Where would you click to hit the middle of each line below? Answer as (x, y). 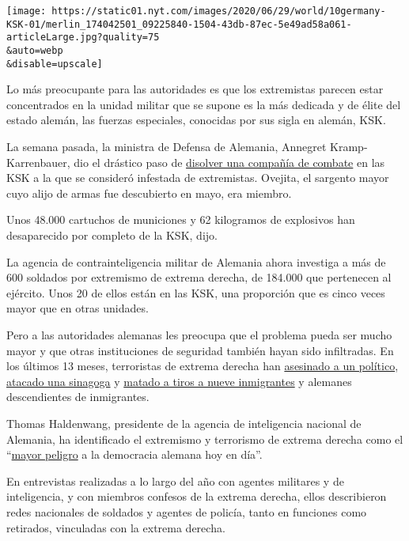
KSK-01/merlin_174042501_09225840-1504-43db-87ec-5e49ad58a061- (179, 24)
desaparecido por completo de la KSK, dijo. (112, 235)
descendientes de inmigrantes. (78, 397)
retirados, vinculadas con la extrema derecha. (116, 527)
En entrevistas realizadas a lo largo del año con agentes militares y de (175, 480)
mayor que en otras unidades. (78, 308)
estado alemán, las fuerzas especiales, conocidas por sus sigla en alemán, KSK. (196, 120)
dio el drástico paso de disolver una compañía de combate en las (229, 162)
